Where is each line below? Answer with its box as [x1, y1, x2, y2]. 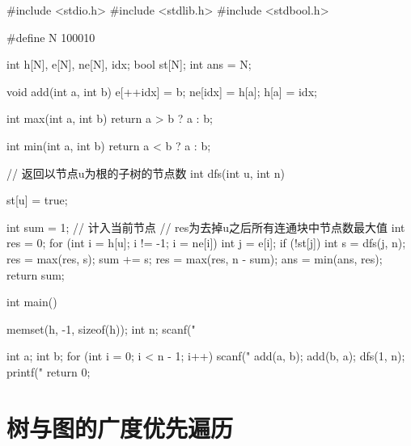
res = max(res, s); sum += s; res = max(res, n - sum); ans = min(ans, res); [6, 250, 383, 267]
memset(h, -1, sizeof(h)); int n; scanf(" [6, 320, 196, 337]
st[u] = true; [6, 191, 68, 208]
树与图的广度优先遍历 [6, 410, 234, 444]
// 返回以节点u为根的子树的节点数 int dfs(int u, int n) [6, 164, 285, 181]
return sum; [6, 266, 65, 283]
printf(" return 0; [6, 363, 91, 380]
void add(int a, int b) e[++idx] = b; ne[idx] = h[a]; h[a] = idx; [6, 82, 317, 99]
